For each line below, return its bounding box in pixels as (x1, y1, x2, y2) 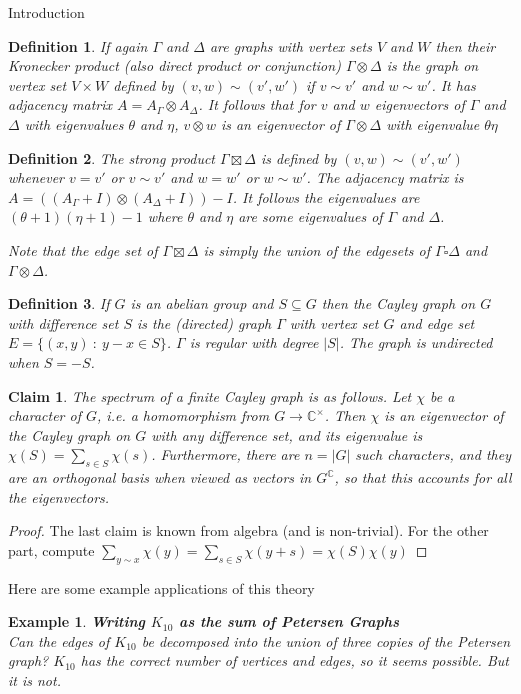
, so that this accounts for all (334, 467, 512, 488)
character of (8, 405, 81, 426)
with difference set (8, 312, 119, 333)
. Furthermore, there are (151, 444, 300, 465)
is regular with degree (189, 332, 319, 353)
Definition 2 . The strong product (8, 147, 216, 168)
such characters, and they (355, 444, 511, 465)
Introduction (8, 2, 85, 22)
